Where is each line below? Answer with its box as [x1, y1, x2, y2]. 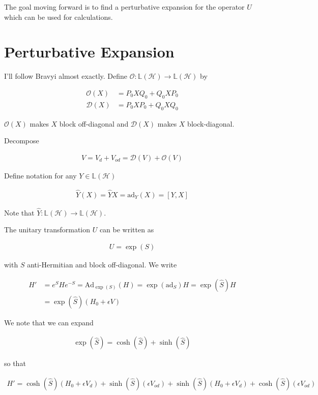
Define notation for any [4, 170, 77, 180]
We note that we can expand [4, 317, 94, 327]
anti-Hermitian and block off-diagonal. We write [27, 259, 177, 270]
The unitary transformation [4, 224, 91, 235]
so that [4, 358, 26, 369]
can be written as [99, 224, 154, 235]
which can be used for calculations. [4, 11, 113, 22]
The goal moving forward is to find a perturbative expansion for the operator [4, 2, 245, 12]
